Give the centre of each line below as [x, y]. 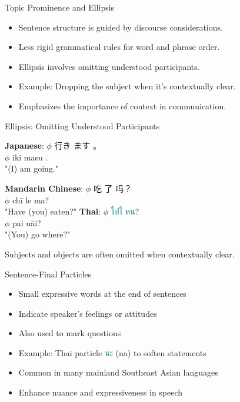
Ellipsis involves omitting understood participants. [109, 66]
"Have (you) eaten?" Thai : [53, 211]
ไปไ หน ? [125, 211]
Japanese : [24, 145]
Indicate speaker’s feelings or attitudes [88, 313]
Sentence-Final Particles [48, 274]
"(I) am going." [31, 168]
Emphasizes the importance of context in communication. [122, 105]
